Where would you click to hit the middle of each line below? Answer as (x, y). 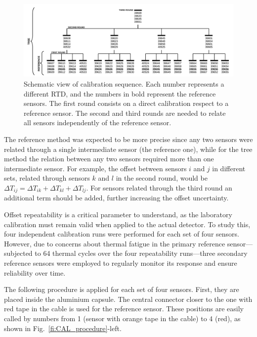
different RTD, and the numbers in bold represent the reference (120, 93)
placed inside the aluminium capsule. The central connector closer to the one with (128, 299)
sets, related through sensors (47, 178)
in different (229, 168)
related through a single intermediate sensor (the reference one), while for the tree (128, 149)
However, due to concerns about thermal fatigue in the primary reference (115, 243)
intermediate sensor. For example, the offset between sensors (95, 168)
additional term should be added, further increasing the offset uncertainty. (116, 198)
